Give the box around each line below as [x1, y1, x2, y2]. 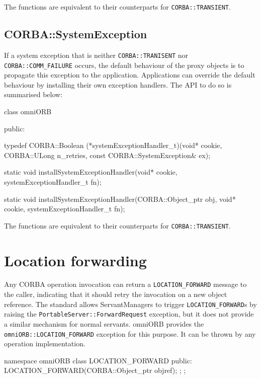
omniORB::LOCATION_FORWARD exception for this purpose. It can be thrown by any [4, 328, 256, 339]
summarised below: [4, 89, 63, 100]
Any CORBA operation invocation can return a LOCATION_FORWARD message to [4, 279, 247, 289]
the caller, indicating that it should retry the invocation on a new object [4, 289, 227, 299]
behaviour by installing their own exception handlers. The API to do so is [4, 79, 232, 90]
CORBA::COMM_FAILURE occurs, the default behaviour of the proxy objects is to [4, 59, 244, 70]
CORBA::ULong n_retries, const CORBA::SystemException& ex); [4, 149, 211, 160]
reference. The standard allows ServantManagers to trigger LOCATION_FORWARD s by [4, 298, 257, 309]
